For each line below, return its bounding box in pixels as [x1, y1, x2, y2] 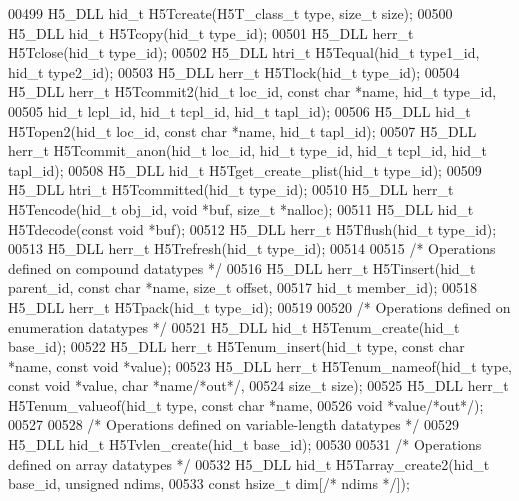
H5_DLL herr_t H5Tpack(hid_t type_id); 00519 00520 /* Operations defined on [8, 296, 511, 317]
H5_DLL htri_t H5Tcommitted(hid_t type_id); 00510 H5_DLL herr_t [8, 179, 454, 200]
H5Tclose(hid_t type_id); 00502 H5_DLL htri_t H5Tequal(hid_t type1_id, [8, 42, 480, 63]
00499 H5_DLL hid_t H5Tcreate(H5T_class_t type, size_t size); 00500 [8, 3, 453, 23]
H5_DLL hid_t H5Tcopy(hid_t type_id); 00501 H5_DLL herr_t [8, 22, 414, 43]
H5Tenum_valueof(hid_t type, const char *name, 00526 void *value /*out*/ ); [8, 394, 484, 415]
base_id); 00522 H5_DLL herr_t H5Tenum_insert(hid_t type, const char [8, 336, 465, 357]
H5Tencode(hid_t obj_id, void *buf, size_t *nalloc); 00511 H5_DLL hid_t [8, 198, 474, 219]
